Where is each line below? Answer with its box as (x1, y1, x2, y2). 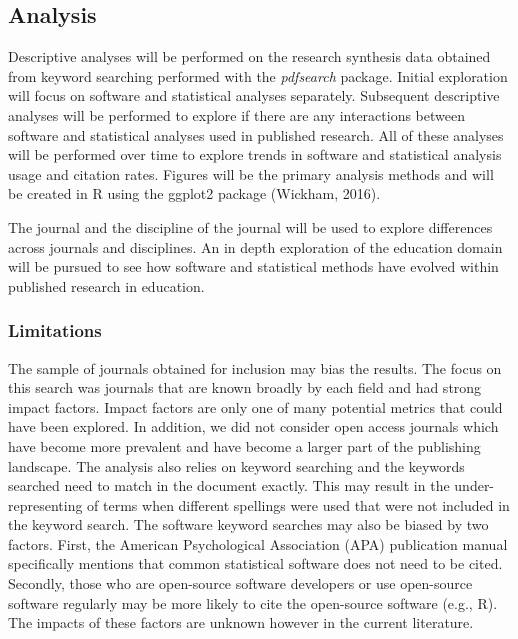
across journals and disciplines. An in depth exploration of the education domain (8, 236, 503, 257)
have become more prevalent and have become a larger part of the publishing (8, 435, 481, 456)
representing (8, 494, 83, 515)
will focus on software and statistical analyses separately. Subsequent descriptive (8, 85, 500, 106)
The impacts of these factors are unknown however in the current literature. (8, 612, 474, 633)
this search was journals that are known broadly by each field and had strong (8, 377, 482, 398)
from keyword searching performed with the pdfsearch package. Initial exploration (8, 65, 508, 86)
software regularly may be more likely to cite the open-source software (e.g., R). (8, 592, 498, 613)
